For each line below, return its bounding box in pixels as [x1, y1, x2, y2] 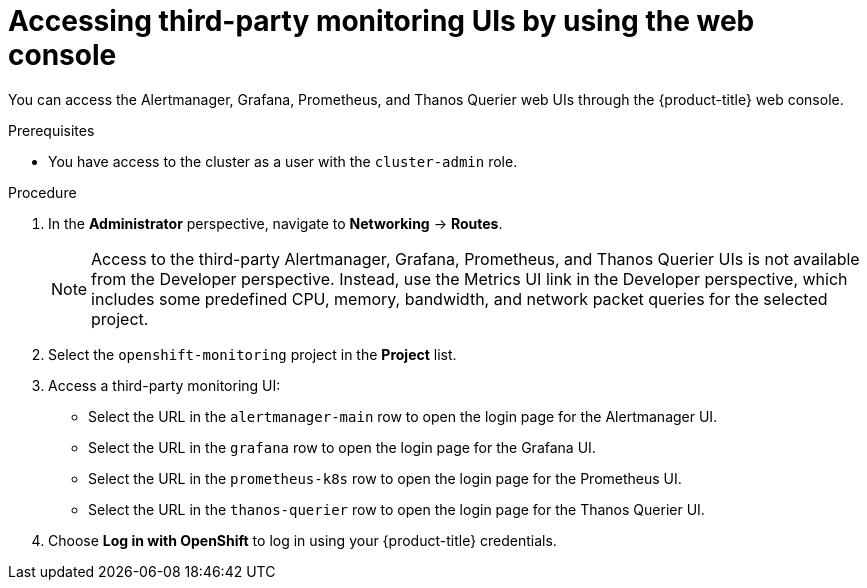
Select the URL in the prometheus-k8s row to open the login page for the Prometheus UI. [88, 469, 682, 487]
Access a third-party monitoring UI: [48, 376, 281, 394]
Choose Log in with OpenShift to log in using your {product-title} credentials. [48, 531, 557, 549]
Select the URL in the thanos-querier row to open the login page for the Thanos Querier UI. [88, 500, 705, 518]
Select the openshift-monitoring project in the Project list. [48, 345, 457, 363]
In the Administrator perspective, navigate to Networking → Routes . [48, 214, 503, 232]
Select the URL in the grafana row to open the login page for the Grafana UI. [88, 438, 596, 456]
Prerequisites [8, 121, 95, 139]
